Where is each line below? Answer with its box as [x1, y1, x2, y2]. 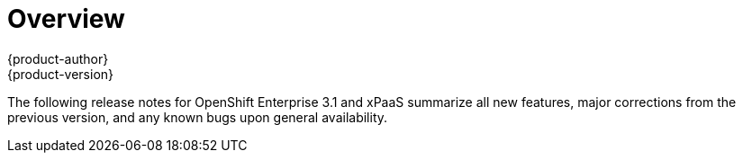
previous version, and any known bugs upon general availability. [7, 109, 388, 125]
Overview [7, 4, 125, 34]
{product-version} [7, 66, 114, 82]
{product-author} [7, 50, 109, 67]
